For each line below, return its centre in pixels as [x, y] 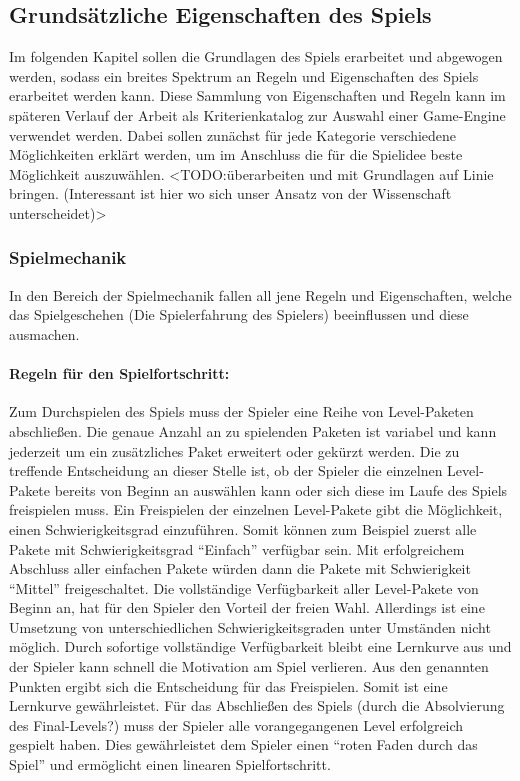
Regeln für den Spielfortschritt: [119, 373]
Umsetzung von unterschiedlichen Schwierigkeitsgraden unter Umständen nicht [250, 626]
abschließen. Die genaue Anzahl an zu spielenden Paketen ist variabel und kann [253, 430]
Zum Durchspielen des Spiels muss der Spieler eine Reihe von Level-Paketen [241, 411]
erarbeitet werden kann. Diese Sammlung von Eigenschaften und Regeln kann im [257, 95]
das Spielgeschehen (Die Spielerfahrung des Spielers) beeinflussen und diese [239, 314]
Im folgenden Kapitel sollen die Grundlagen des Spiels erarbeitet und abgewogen [256, 56]
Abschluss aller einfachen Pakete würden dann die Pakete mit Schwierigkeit [240, 568]
